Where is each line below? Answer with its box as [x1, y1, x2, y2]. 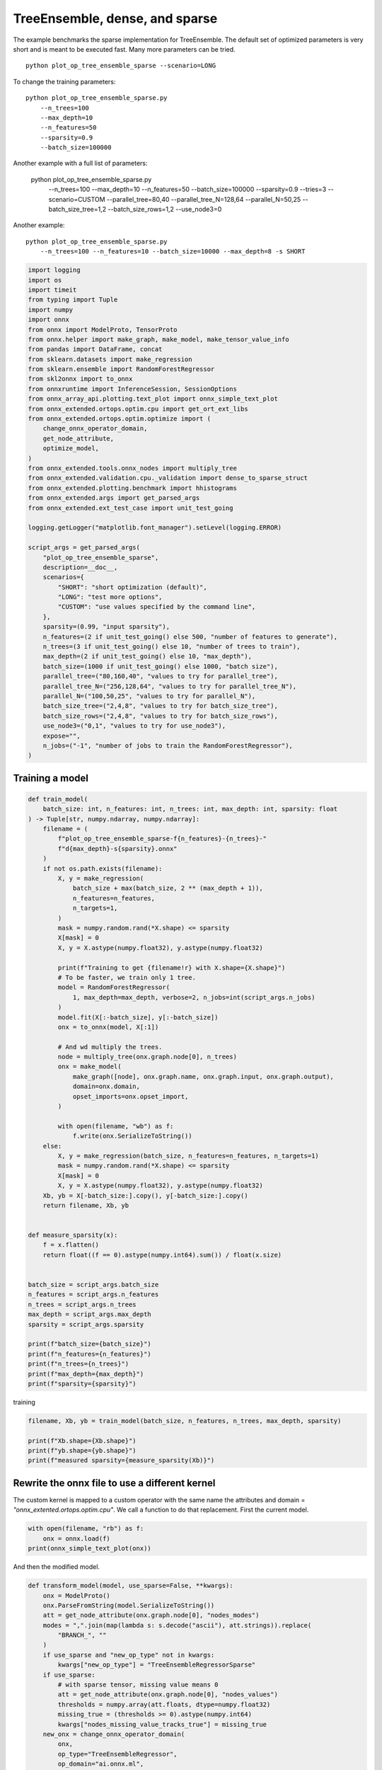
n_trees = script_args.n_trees [28, 1300, 137, 1308]
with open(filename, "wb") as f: [57, 1122, 174, 1130]
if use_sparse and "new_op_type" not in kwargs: [42, 1650, 215, 1659]
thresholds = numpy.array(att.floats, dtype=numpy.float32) [57, 1700, 271, 1708]
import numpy [28, 305, 74, 314]
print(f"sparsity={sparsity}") [28, 1379, 137, 1388]
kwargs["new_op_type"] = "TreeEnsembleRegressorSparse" [57, 1661, 256, 1669]
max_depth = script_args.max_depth [28, 1311, 151, 1318]
